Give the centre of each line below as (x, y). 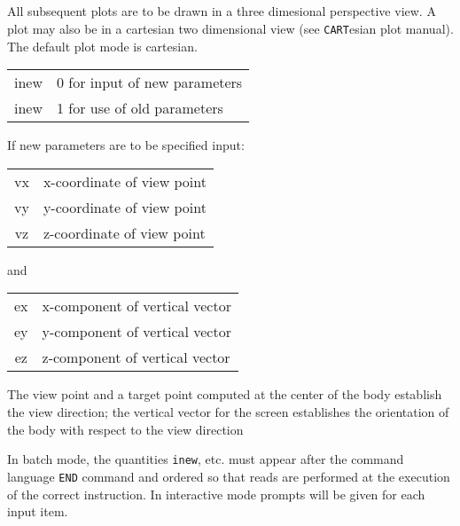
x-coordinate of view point (125, 181)
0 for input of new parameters (150, 82)
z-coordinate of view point (124, 232)
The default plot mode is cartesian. (102, 46)
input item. (38, 511)
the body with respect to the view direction (125, 429)
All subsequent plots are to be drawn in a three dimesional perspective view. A (222, 11)
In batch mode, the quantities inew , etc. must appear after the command (206, 459)
